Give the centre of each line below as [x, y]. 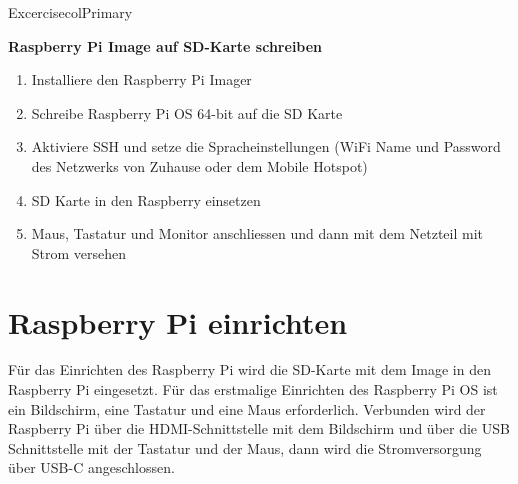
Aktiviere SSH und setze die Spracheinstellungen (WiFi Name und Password [266, 146]
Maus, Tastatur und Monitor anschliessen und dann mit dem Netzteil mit [257, 233]
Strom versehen [79, 252]
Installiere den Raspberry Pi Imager [141, 79]
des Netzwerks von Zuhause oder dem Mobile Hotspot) [199, 165]
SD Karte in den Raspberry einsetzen [146, 199]
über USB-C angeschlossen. [91, 467]
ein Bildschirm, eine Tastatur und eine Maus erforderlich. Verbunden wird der [247, 408]
